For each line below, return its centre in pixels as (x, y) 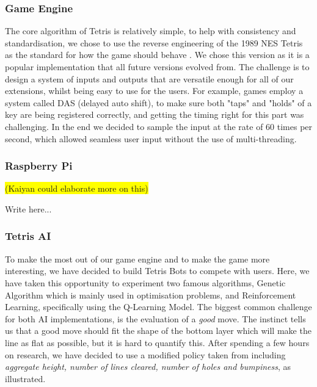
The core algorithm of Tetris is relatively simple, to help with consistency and (151, 31)
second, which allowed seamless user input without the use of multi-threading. (151, 138)
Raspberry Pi (39, 166)
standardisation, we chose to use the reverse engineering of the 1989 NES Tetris (154, 42)
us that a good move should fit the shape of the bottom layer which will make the (158, 331)
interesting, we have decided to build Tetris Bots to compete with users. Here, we (157, 271)
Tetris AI (28, 236)
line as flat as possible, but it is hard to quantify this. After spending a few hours (157, 342)
